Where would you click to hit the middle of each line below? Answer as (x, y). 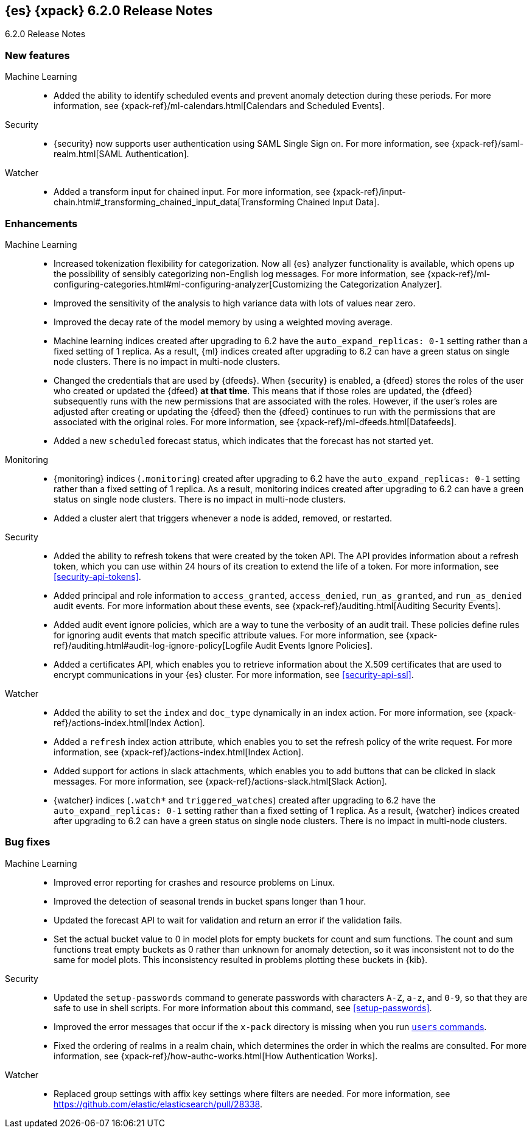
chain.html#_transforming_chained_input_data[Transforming (174, 202)
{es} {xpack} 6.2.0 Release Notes (109, 11)
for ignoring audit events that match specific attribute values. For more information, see (229, 635)
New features (37, 55)
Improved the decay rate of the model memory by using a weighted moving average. (223, 322)
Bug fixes (28, 842)
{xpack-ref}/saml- (488, 144)
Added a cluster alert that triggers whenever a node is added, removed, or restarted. (223, 518)
